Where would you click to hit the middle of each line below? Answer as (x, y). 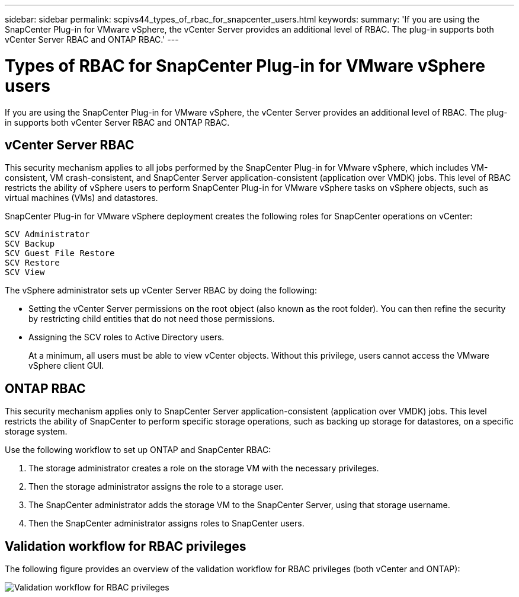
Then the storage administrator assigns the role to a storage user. (156, 487)
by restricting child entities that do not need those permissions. (152, 319)
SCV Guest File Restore (60, 253)
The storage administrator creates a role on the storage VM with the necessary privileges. (204, 468)
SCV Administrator (47, 234)
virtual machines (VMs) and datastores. (81, 198)
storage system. (36, 432)
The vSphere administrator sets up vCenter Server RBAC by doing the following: (161, 290)
